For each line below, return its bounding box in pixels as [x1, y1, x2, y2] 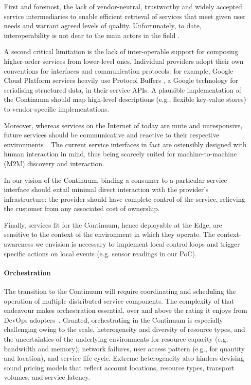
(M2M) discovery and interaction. [4, 158, 104, 168]
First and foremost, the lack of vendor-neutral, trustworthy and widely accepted [4, 1, 242, 11]
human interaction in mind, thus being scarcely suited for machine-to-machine [4, 149, 237, 159]
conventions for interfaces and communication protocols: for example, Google [4, 65, 233, 76]
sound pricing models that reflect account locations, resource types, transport [4, 362, 234, 372]
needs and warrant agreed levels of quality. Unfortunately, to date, [4, 20, 201, 31]
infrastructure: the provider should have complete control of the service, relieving [4, 193, 246, 204]
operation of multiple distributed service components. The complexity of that [4, 295, 234, 306]
